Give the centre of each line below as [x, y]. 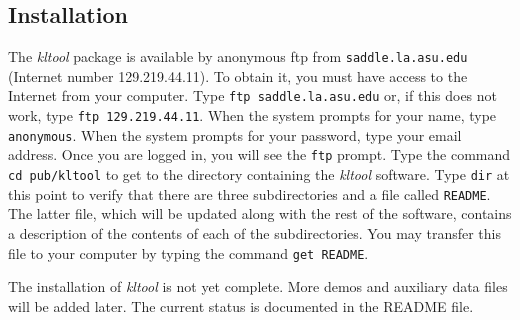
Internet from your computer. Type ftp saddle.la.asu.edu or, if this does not [253, 95]
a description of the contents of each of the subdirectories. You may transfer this [254, 232]
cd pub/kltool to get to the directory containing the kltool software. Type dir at [259, 174]
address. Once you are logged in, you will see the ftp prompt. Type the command [259, 154]
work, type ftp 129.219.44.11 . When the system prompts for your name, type [252, 115]
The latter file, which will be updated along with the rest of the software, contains [260, 213]
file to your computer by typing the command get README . [188, 252]
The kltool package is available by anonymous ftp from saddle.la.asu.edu [238, 56]
